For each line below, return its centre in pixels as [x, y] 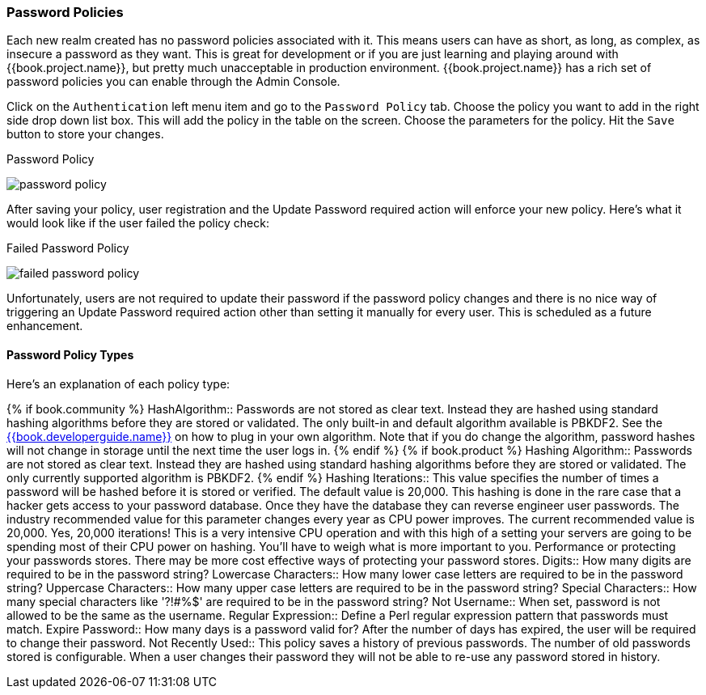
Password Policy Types [70, 354]
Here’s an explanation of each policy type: [118, 384]
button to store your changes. [85, 134]
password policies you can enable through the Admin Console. [173, 82]
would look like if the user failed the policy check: [138, 223]
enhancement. [45, 326]
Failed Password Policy [68, 248]
